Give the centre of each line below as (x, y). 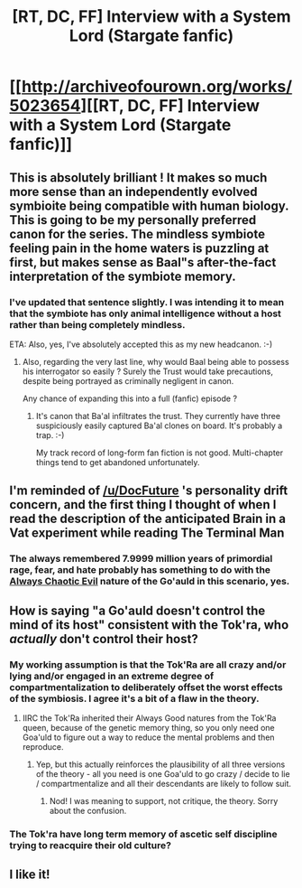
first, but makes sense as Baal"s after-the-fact (143, 262)
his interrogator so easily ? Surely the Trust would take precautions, (147, 371)
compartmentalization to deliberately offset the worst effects (146, 687)
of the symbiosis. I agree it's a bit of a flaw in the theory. (134, 698)
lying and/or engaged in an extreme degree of (112, 676)
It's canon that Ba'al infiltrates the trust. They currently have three (158, 416)
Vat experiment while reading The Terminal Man (147, 533)
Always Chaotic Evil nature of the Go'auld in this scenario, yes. (150, 582)
